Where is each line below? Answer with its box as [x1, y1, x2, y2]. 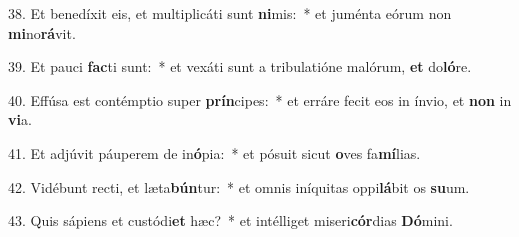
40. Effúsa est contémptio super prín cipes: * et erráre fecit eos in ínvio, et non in [8, 89, 512, 110]
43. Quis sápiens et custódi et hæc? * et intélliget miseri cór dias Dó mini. [8, 210, 453, 231]
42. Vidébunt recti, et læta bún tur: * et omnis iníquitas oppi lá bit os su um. [8, 176, 470, 197]
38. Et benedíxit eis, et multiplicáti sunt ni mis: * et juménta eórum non [8, 3, 452, 23]
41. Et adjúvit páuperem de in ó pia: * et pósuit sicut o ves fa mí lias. [8, 142, 421, 163]
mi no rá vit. [8, 22, 76, 43]
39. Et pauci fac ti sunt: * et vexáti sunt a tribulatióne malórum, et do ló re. [8, 56, 472, 77]
